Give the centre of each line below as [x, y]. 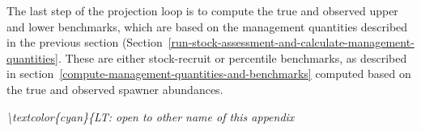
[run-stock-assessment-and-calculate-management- [291, 42]
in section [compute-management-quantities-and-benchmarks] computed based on [209, 74]
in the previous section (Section [85, 42]
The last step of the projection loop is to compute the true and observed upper [202, 10]
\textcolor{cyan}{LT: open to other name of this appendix [151, 116]
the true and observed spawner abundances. [115, 89]
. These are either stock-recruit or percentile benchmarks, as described [232, 57]
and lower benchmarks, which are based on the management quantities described [207, 26]
